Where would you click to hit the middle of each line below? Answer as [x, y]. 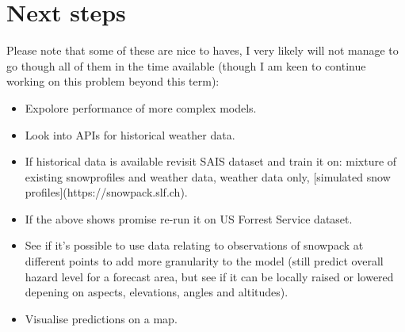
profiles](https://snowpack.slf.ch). [106, 192]
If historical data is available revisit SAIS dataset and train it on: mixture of [211, 161]
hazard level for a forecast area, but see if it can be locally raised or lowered [209, 276]
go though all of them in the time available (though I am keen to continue [186, 65]
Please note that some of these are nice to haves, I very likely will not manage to [202, 50]
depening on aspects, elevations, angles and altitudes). [157, 292]
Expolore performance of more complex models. [141, 107]
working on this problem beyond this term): [113, 81]
